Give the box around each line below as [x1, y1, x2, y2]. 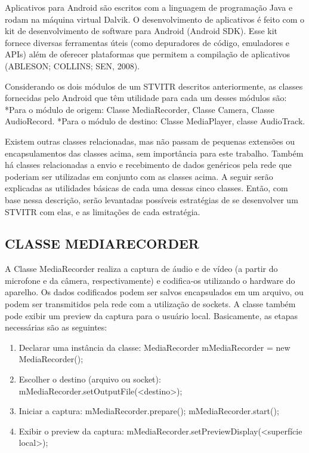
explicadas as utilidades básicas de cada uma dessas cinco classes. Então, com [5, 182, 288, 194]
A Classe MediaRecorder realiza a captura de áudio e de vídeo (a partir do [5, 262, 278, 275]
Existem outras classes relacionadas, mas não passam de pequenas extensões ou [5, 134, 295, 147]
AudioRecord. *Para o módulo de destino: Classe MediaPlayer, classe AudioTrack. [5, 115, 305, 127]
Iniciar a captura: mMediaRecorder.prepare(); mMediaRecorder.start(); [18, 405, 279, 417]
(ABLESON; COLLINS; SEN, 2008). [5, 59, 140, 72]
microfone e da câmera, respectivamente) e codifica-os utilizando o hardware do [5, 274, 295, 286]
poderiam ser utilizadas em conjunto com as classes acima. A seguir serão [5, 170, 273, 182]
